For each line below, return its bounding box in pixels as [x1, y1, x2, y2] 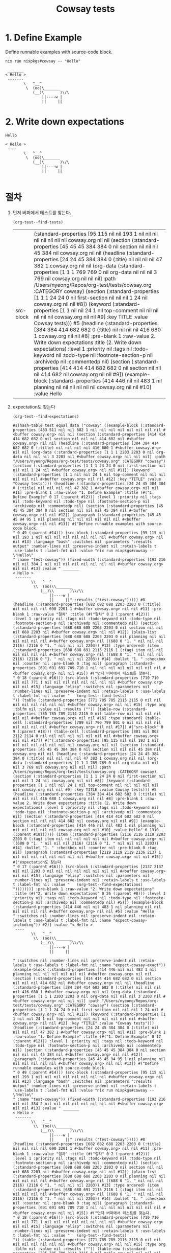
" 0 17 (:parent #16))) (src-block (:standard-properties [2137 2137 [12, 864, 164, 869]
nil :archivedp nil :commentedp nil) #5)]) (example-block [35, 900, 164, 905]
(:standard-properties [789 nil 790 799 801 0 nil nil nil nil [24, 720, 161, 725]
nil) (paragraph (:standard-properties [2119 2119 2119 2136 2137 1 [12, 850, 161, 855]
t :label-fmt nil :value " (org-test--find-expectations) [12, 882, 143, 887]
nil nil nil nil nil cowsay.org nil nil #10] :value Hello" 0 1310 [12, 827, 159, 832]
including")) [12, 922, 41, 927]
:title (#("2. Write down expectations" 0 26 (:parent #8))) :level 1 [12, 891, 166, 896]
